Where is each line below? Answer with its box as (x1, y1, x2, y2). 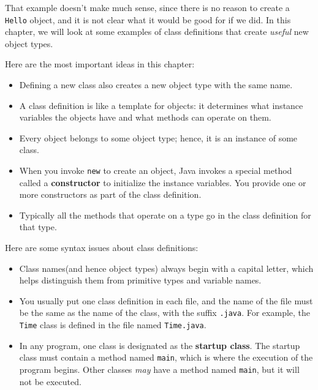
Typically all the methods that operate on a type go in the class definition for (19, 208, 311, 221)
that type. (19, 220, 57, 233)
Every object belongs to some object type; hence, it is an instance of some (19, 131, 298, 144)
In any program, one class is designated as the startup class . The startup (19, 339, 300, 351)
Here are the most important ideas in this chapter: (5, 58, 195, 70)
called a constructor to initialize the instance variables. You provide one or (19, 176, 306, 189)
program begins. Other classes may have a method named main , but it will (19, 362, 300, 375)
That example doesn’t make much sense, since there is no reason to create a (5, 1, 290, 13)
